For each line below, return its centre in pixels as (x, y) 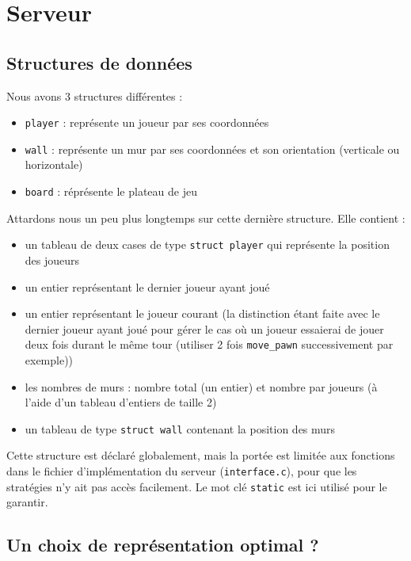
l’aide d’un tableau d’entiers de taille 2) (121, 402)
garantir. (27, 502)
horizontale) (54, 164)
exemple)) (49, 360)
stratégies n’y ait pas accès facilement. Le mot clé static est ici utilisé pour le (197, 486)
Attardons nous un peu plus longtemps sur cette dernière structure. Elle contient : (206, 218)
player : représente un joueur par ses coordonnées (147, 122)
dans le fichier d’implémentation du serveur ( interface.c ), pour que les (182, 471)
